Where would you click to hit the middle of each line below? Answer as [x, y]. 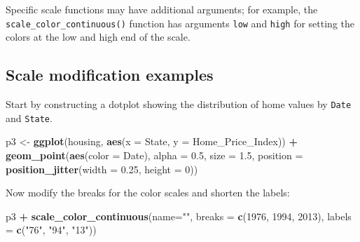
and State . [29, 117]
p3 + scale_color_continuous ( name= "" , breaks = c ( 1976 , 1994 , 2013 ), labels [179, 216]
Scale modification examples [110, 75]
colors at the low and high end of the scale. [98, 37]
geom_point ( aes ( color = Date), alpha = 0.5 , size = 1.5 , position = [154, 155]
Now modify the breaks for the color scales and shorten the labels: [148, 193]
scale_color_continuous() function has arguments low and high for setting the [180, 23]
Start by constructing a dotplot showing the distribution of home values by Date [179, 104]
